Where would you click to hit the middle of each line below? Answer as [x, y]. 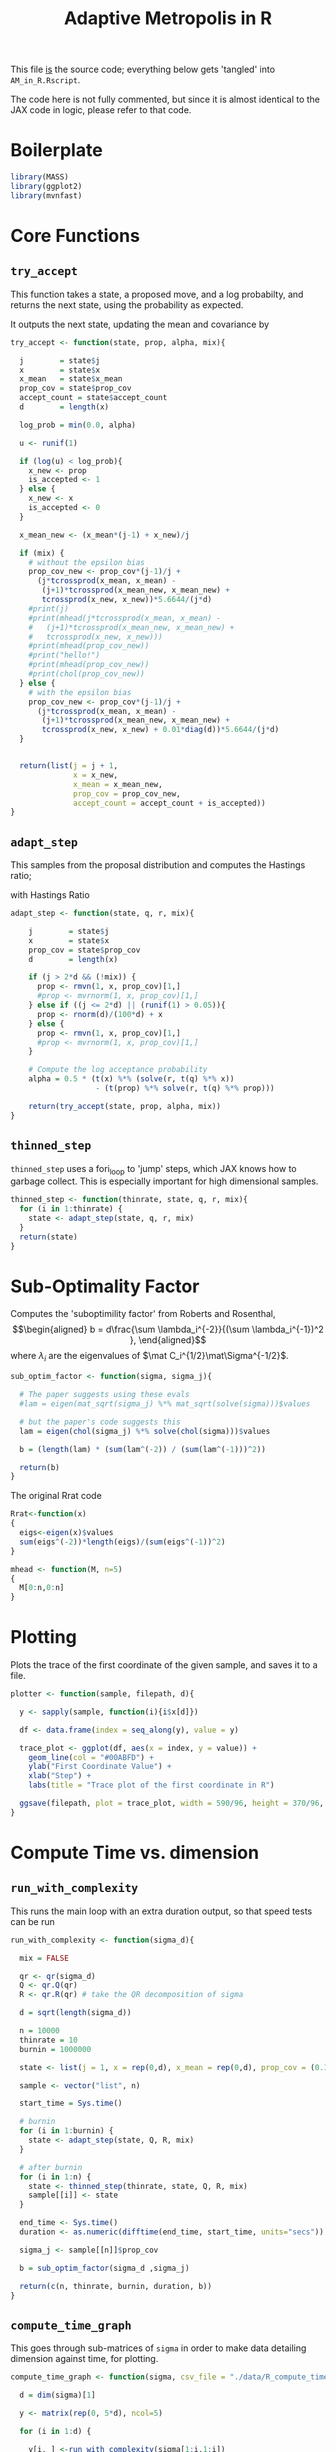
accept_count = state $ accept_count [93, 398]
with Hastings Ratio [50, 895]
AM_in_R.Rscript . [45, 80]
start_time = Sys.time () [71, 2103]
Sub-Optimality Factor [105, 1286]
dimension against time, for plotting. [84, 2359]
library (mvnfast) [46, 195]
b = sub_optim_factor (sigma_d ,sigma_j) [104, 2268]
